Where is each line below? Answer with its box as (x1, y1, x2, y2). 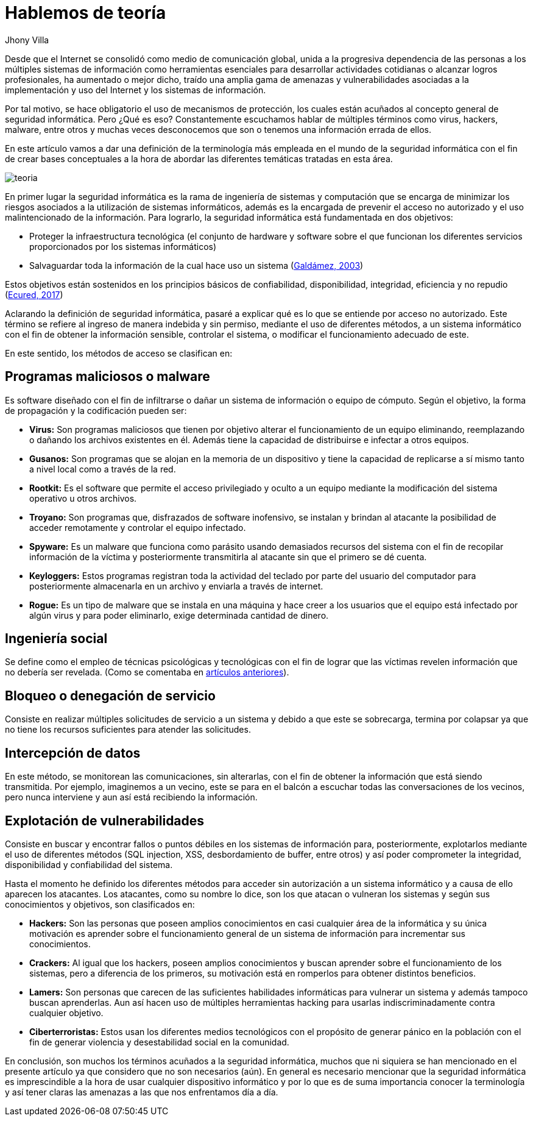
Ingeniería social (5, 631, 108, 647)
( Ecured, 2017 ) (5, 289, 63, 300)
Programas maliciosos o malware (5, 369, 210, 385)
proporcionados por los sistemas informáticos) (29, 241, 217, 252)
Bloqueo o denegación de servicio (5, 688, 216, 703)
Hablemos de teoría (5, 2, 166, 23)
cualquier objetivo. (29, 1007, 104, 1018)
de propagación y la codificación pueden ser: (5, 405, 187, 416)
